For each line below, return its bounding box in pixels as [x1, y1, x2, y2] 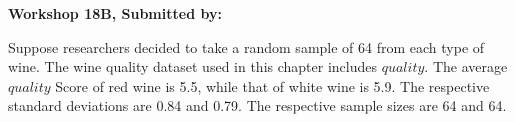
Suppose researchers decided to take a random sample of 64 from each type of [8, 36, 485, 57]
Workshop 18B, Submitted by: [8, 3, 222, 23]
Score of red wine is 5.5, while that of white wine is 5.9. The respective [55, 75, 490, 96]
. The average [424, 56, 508, 77]
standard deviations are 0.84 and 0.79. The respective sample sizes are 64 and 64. [8, 95, 507, 116]
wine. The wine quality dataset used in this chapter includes [8, 56, 378, 77]
